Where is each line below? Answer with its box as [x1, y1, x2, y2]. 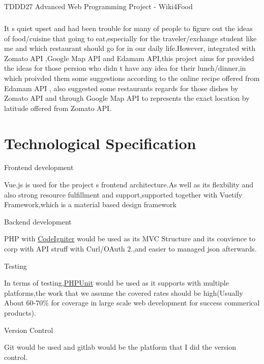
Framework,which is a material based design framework [4, 199, 177, 210]
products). [4, 307, 36, 318]
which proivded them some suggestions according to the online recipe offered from [4, 72, 260, 83]
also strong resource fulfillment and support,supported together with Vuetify [4, 189, 243, 200]
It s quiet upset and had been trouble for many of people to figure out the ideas [4, 22, 253, 33]
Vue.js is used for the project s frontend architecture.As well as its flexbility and [4, 179, 253, 190]
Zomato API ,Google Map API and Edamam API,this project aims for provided [4, 52, 254, 63]
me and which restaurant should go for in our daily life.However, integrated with [4, 43, 255, 53]
